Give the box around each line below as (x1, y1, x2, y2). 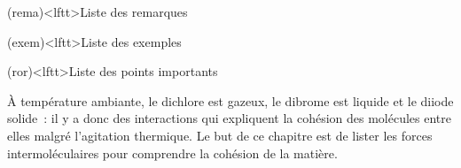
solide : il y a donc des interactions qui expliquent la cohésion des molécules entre (7, 109, 452, 127)
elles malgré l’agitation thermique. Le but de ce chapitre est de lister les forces (7, 126, 433, 144)
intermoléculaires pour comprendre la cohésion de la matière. (7, 143, 338, 162)
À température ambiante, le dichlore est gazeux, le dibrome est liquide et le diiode (7, 91, 454, 110)
